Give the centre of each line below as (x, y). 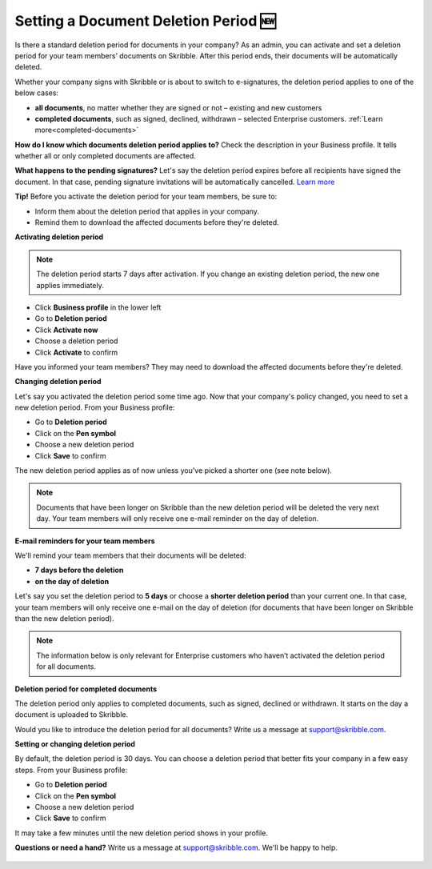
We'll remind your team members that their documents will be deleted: (131, 555)
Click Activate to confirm (76, 352)
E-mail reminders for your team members (85, 541)
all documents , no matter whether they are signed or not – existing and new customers (178, 107)
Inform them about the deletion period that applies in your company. (147, 211)
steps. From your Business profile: (71, 770)
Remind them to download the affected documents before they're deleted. (157, 222)
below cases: (37, 93)
